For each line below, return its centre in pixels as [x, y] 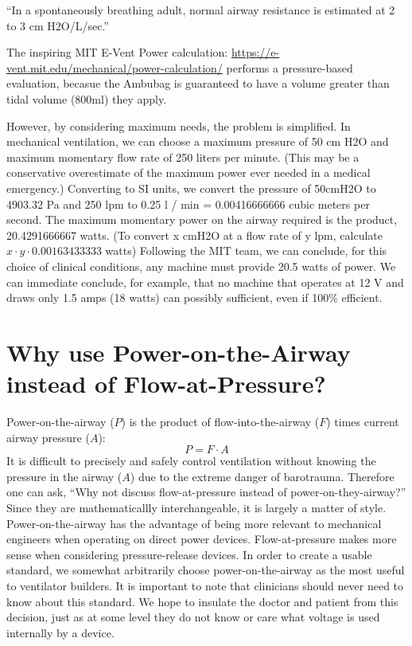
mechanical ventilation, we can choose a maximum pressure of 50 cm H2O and [198, 141]
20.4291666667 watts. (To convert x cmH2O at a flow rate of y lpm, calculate [194, 235]
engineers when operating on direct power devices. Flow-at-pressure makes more [202, 539]
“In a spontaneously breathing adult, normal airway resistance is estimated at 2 [201, 10]
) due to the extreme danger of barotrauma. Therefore [262, 476]
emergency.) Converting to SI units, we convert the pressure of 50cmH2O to [191, 188]
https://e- [255, 52]
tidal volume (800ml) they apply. [87, 98]
